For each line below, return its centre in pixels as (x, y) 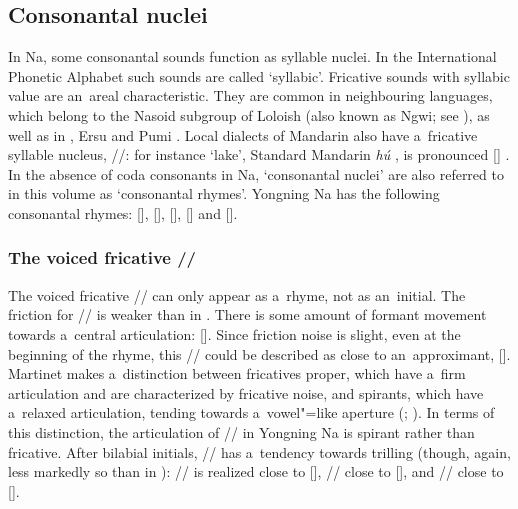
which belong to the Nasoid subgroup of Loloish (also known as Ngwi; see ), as (249, 114)
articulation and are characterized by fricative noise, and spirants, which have (246, 392)
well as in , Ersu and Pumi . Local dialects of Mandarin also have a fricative (243, 134)
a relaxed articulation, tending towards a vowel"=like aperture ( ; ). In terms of (251, 412)
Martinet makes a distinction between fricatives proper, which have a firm (237, 373)
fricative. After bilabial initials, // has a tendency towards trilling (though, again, (259, 451)
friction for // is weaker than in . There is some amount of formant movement (247, 314)
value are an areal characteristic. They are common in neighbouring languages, (250, 95)
